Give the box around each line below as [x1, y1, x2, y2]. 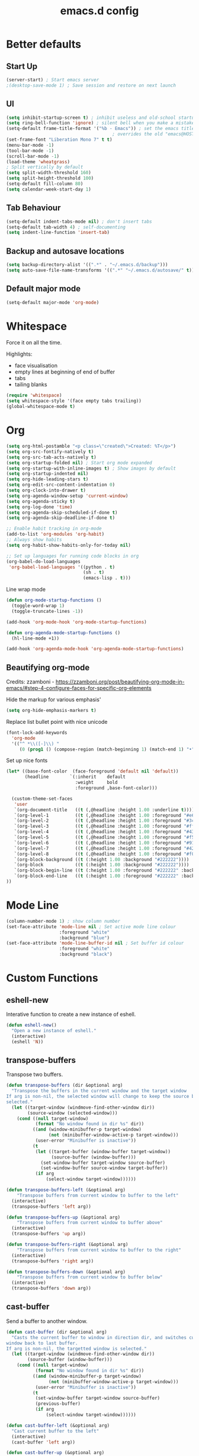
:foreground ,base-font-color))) [75, 785, 158, 791]
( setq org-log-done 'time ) [6, 504, 73, 510]
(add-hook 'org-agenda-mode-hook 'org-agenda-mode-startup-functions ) [6, 646, 184, 652]
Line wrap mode [6, 586, 46, 593]
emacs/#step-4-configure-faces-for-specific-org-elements [6, 685, 152, 692]
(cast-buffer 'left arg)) [11, 1439, 76, 1445]
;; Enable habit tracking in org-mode [6, 526, 102, 532]
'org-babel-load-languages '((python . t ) [8, 564, 115, 570]
